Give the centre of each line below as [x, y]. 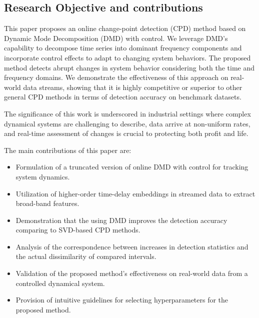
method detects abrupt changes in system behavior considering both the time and [129, 67]
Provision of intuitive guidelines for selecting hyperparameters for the [122, 300]
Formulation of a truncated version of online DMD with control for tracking [132, 167]
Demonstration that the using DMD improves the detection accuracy [121, 220]
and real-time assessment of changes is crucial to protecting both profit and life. [126, 133]
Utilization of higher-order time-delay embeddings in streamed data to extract [135, 193]
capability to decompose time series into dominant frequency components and [123, 48]
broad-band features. [47, 203]
